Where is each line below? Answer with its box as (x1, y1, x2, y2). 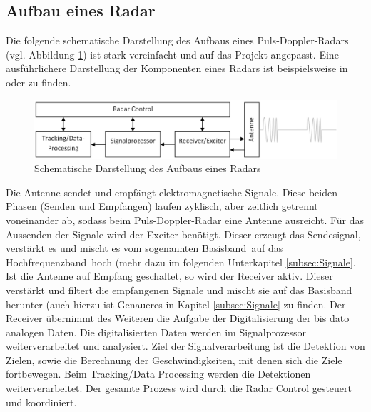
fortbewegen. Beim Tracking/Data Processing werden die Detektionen (6, 366, 311, 381)
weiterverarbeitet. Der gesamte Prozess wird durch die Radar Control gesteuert (6, 381, 352, 396)
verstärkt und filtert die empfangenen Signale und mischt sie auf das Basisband (6, 282, 352, 297)
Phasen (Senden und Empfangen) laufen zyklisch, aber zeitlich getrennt (6, 199, 318, 213)
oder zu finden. (6, 74, 71, 89)
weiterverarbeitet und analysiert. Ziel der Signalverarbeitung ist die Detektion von (6, 338, 365, 353)
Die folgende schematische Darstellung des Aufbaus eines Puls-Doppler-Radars (6, 33, 349, 48)
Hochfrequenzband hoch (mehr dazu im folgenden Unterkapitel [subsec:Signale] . (6, 254, 356, 269)
